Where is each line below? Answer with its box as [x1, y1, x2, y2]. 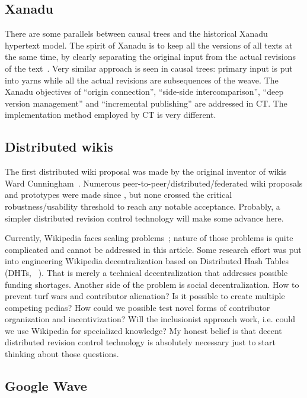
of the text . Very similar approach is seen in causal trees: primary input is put [5, 62, 293, 74]
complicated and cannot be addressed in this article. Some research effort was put [5, 243, 302, 255]
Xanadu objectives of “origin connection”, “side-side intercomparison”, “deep [5, 85, 284, 98]
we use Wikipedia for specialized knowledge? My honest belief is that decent [5, 324, 282, 336]
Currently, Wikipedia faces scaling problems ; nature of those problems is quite [5, 232, 293, 244]
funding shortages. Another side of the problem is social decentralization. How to [5, 278, 299, 290]
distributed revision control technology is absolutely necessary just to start [5, 336, 276, 348]
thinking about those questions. [5, 348, 119, 360]
